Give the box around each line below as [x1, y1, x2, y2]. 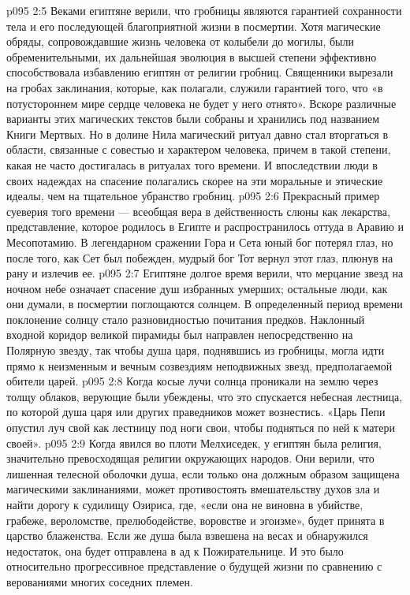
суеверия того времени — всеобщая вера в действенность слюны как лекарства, [6, 203, 390, 219]
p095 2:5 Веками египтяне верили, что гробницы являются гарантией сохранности [6, 2, 402, 18]
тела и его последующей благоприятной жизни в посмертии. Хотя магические [6, 17, 381, 34]
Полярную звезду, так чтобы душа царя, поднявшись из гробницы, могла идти [6, 342, 385, 359]
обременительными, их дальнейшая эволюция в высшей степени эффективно [6, 48, 377, 65]
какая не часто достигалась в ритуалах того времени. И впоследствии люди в [6, 156, 378, 173]
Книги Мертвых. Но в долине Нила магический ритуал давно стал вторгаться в [6, 125, 389, 142]
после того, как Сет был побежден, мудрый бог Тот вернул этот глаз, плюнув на [6, 249, 393, 266]
